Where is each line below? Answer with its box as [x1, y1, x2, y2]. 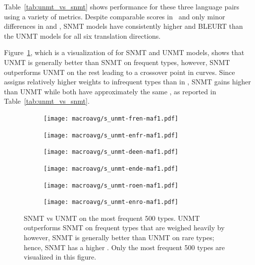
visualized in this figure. [24, 252, 97, 262]
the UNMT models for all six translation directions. [4, 30, 161, 41]
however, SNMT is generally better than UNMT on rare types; [24, 232, 214, 243]
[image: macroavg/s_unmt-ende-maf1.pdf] [44, 165, 179, 172]
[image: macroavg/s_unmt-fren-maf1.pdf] [44, 115, 179, 122]
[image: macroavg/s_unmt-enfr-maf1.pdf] [44, 132, 179, 139]
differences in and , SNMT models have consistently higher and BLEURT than [4, 21, 243, 31]
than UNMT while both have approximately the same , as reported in [4, 86, 216, 96]
